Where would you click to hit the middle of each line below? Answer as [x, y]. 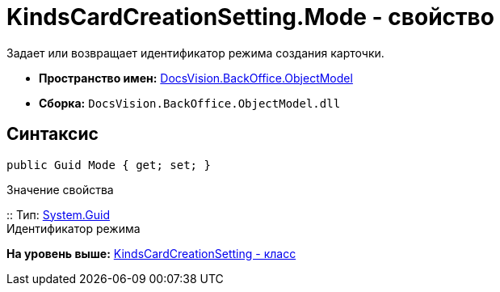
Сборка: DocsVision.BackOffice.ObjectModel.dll [190, 103]
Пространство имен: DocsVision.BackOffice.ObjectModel [196, 78]
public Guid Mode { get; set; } [109, 165]
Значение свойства [60, 189]
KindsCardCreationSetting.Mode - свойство [250, 17]
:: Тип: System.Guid [58, 214]
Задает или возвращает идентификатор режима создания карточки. [195, 53]
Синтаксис [53, 134]
